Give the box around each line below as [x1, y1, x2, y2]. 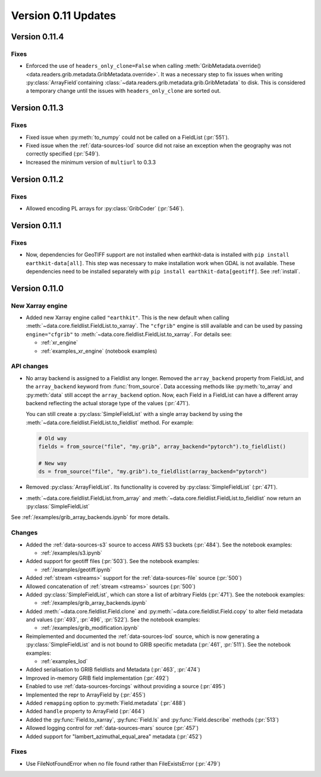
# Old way [38, 435, 67, 442]
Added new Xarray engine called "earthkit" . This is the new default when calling [26, 314, 229, 321]
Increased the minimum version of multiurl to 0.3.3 [26, 158, 156, 166]
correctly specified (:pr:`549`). [26, 150, 100, 157]
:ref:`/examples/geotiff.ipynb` [40, 566, 112, 573]
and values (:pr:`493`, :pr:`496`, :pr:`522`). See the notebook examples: [26, 616, 200, 623]
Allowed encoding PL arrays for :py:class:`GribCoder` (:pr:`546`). [26, 204, 184, 212]
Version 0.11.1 [11, 220, 62, 231]
